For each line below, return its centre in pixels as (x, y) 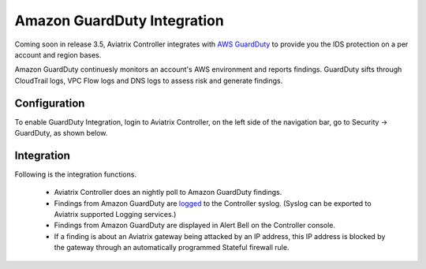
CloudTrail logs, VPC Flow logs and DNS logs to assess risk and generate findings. (149, 80)
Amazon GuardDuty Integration (119, 21)
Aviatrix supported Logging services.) (115, 215)
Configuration (50, 103)
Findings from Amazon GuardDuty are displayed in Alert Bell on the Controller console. (194, 226)
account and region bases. (58, 54)
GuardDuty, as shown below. (61, 133)
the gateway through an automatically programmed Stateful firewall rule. (172, 248)
